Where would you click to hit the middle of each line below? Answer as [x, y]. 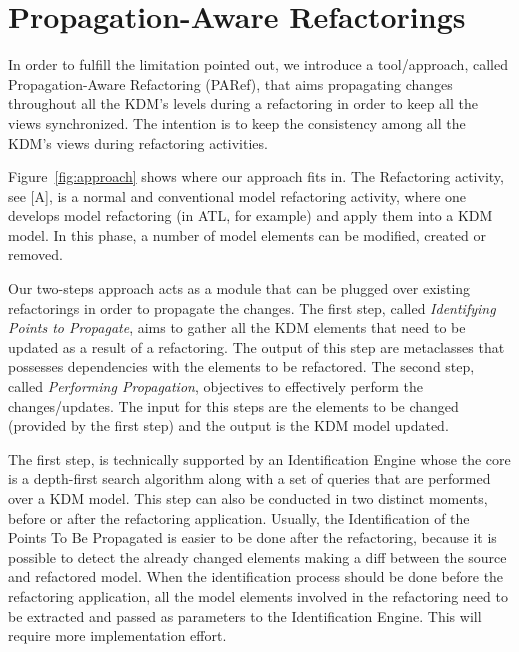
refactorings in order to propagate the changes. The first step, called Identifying [252, 307]
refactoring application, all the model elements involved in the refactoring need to [258, 595]
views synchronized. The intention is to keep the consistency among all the [237, 122]
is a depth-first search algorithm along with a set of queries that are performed [249, 478]
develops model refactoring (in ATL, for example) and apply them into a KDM [250, 215]
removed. [35, 254]
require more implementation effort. [117, 635]
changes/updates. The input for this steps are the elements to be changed [233, 405]
